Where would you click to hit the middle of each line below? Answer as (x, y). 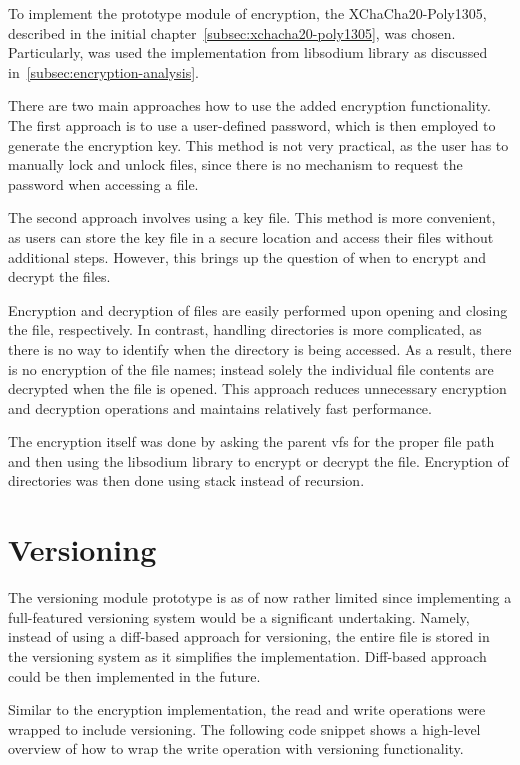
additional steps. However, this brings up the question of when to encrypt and (247, 256)
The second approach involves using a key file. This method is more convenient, (252, 217)
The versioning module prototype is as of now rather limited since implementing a (260, 597)
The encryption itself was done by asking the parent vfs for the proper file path (251, 441)
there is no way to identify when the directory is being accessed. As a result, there (260, 348)
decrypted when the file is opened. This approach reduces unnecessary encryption (257, 388)
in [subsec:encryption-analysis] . (103, 71)
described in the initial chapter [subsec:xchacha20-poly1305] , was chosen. (232, 32)
